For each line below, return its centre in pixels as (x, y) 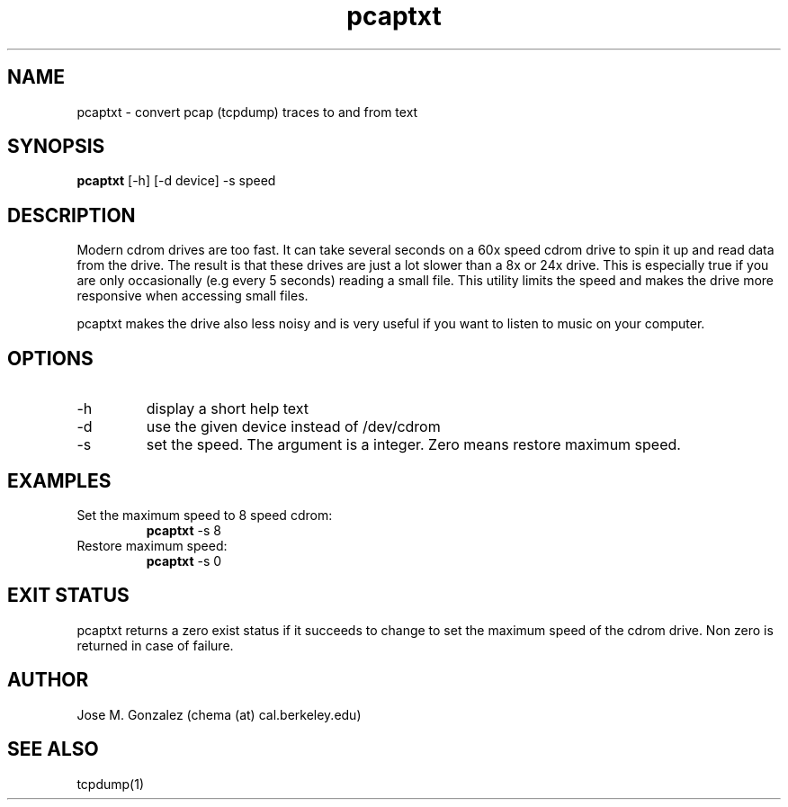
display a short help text (228, 409)
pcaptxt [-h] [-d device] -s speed (176, 181)
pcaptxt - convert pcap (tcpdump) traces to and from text (247, 112)
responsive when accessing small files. (193, 296)
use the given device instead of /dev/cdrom (293, 427)
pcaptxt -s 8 (184, 530)
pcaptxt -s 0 (184, 560)
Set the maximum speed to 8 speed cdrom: (205, 515)
